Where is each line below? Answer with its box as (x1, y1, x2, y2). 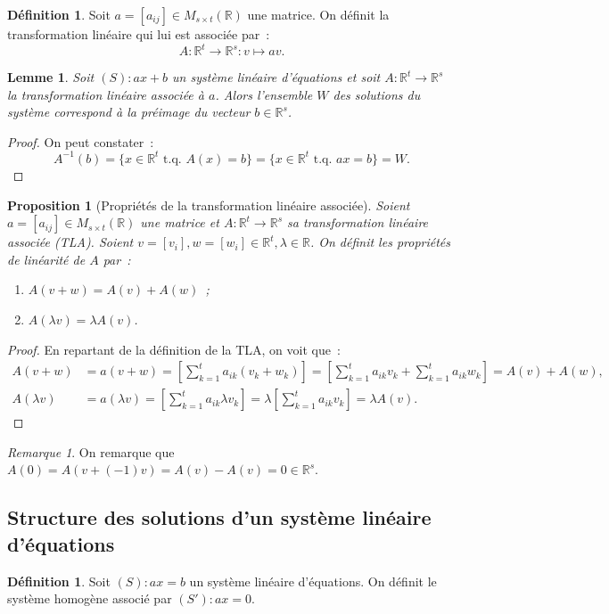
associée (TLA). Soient (7, 233, 134, 251)
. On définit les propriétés (309, 233, 450, 251)
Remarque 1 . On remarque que (7, 442, 175, 461)
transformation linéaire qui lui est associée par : (7, 25, 270, 43)
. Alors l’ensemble (215, 85, 313, 103)
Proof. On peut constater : (7, 132, 154, 151)
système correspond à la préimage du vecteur (7, 102, 251, 121)
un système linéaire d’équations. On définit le (189, 571, 437, 590)
